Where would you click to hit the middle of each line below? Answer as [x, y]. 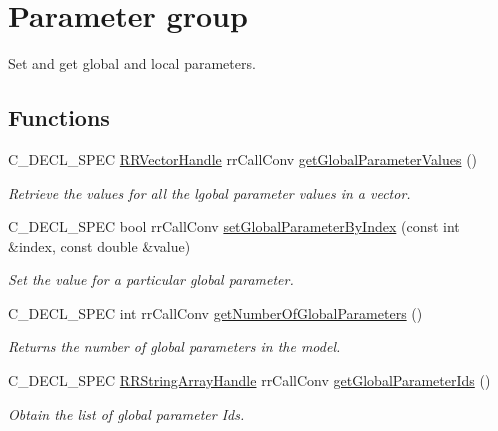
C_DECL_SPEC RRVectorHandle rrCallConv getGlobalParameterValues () [243, 158]
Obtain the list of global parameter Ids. [126, 413]
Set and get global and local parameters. [132, 63]
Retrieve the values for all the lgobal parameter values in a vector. [209, 192]
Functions [59, 117]
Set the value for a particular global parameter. [151, 279]
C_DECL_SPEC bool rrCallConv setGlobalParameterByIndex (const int [234, 226]
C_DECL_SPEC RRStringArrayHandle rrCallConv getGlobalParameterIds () [249, 380]
